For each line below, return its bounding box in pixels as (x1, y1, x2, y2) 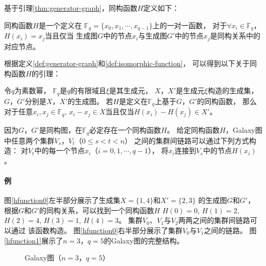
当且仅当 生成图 (45, 30, 98, 41)
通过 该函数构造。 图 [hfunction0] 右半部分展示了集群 (11, 225, 183, 235)
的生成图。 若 (67, 95, 113, 106)
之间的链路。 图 (203, 225, 257, 235)
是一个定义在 (38, 19, 82, 30)
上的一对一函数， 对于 (152, 19, 227, 30)
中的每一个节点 (34, 145, 85, 156)
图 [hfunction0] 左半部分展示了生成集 (4, 195, 120, 206)
